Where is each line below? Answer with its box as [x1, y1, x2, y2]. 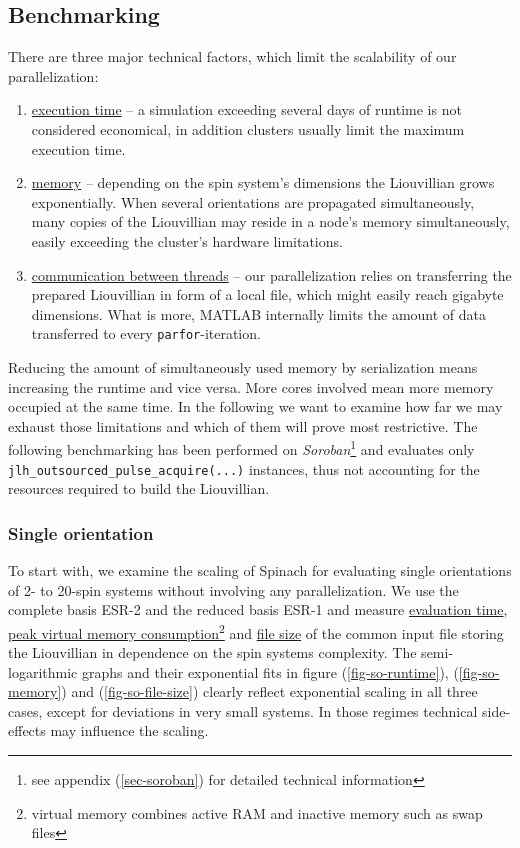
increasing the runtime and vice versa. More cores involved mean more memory [8, 376, 494, 397]
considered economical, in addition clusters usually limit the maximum [31, 118, 465, 139]
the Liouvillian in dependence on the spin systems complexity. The [8, 642, 417, 663]
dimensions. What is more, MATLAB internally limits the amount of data [31, 303, 487, 324]
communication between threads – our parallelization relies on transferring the [31, 264, 512, 285]
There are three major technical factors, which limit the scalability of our [8, 46, 457, 67]
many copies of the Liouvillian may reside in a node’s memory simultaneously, [31, 211, 510, 232]
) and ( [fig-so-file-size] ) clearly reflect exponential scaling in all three [61, 681, 478, 702]
